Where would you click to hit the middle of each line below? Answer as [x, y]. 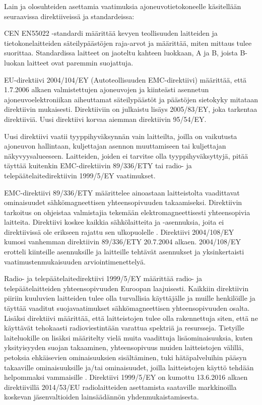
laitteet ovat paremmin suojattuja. [80, 62]
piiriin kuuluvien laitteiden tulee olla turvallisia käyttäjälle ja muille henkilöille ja [130, 298]
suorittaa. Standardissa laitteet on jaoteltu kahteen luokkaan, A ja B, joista [121, 53]
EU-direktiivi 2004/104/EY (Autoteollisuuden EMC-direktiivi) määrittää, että [125, 79]
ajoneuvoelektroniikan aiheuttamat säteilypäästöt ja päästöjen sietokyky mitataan [131, 99]
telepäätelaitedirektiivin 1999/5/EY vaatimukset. [80, 175]
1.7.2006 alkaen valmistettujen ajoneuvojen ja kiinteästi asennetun [107, 89]
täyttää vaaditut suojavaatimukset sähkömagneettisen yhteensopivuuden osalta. [127, 308]
